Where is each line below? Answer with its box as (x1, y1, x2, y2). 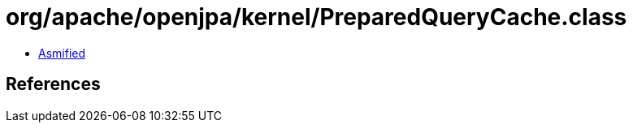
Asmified (38, 45, 86, 60)
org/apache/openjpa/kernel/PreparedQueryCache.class (6, 3, 627, 31)
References (6, 74, 101, 95)
